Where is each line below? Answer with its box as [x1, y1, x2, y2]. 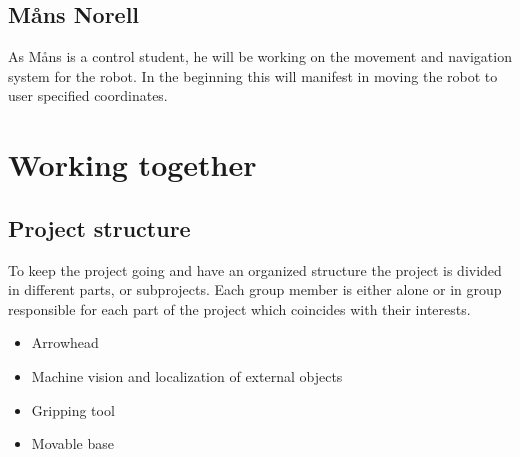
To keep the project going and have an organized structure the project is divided [8, 259, 502, 280]
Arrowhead [31, 332, 99, 353]
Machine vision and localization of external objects [31, 365, 343, 386]
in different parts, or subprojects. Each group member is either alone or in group [8, 279, 502, 300]
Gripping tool [31, 399, 115, 420]
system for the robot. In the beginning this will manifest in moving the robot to [8, 65, 498, 86]
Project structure [8, 212, 191, 243]
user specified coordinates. [8, 85, 168, 106]
